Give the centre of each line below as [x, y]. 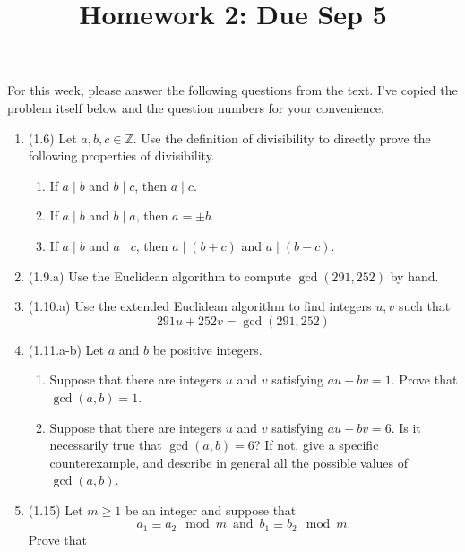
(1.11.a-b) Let [66, 349]
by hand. [414, 276]
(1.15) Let [56, 509]
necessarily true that [106, 445]
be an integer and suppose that [211, 509]
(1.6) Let [52, 138]
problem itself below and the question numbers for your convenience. [196, 107]
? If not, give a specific [316, 445]
